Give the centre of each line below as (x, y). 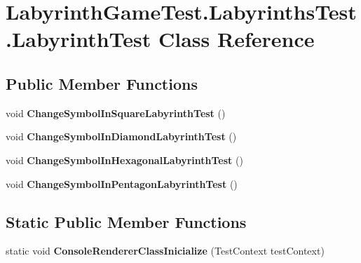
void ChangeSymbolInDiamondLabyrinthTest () (121, 136)
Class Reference (236, 39)
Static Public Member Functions (126, 221)
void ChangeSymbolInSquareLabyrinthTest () (116, 113)
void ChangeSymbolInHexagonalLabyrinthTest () (124, 160)
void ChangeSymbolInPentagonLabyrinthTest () (122, 183)
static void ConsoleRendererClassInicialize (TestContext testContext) (165, 251)
